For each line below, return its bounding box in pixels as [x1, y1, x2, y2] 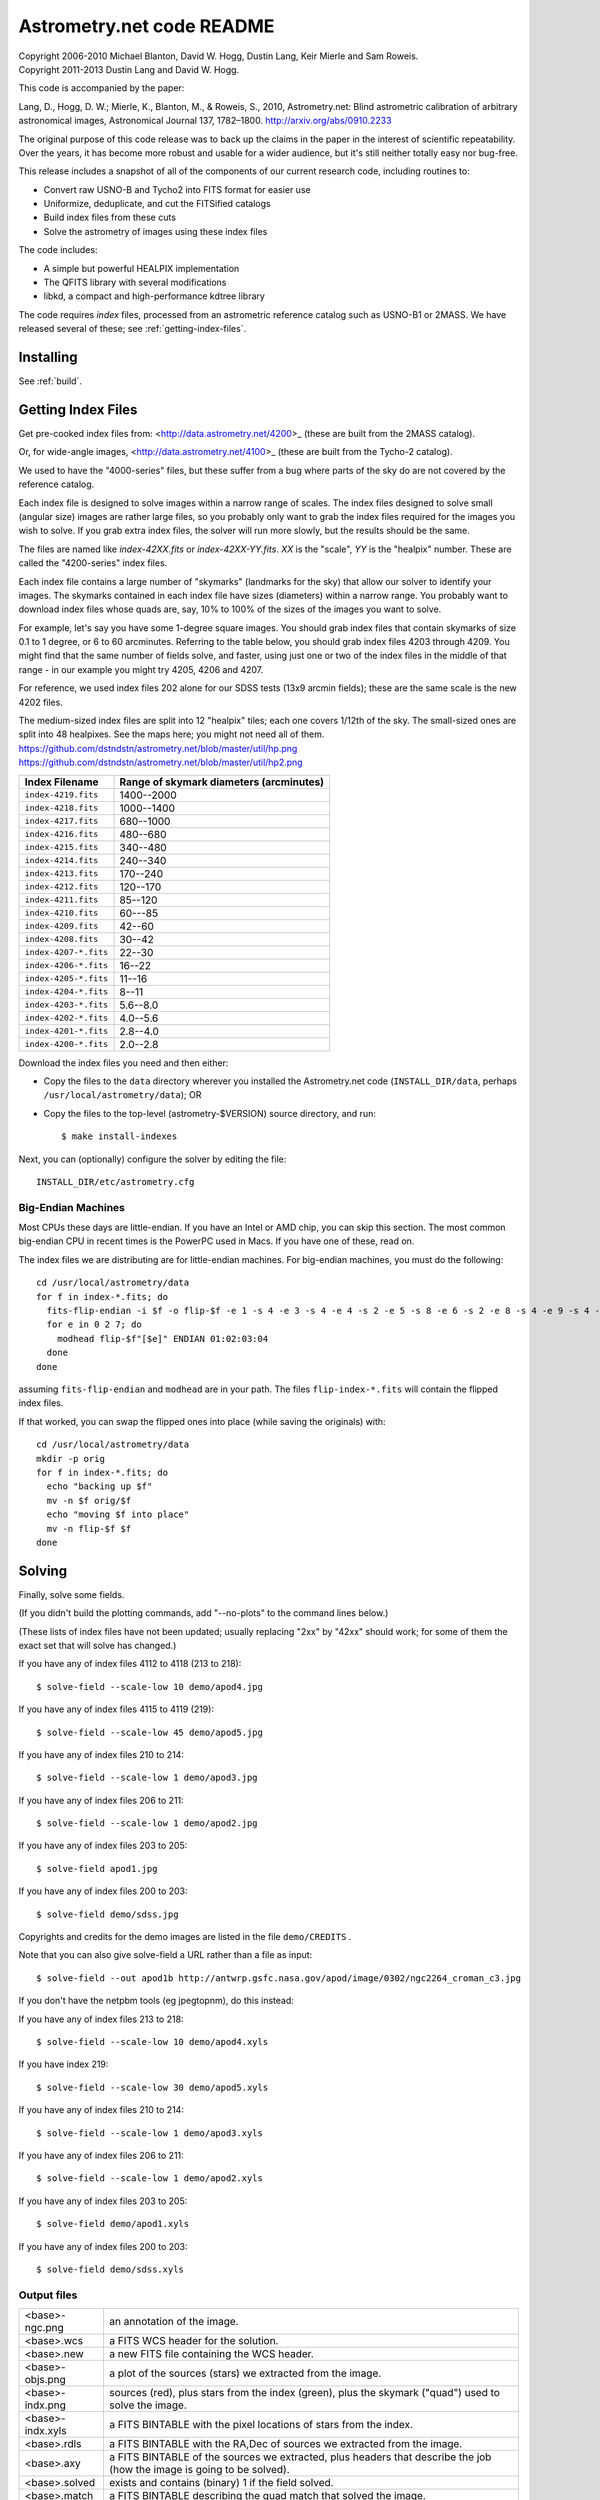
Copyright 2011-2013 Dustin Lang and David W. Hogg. [18, 63, 240, 75]
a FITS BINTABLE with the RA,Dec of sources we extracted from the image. [109, 2437, 463, 2451]
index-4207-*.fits [24, 947, 109, 958]
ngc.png [24, 2321, 64, 2335]
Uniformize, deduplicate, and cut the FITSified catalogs [43, 198, 271, 210]
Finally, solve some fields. [18, 1588, 125, 1600]
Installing [18, 349, 79, 365]
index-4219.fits [24, 790, 99, 800]
